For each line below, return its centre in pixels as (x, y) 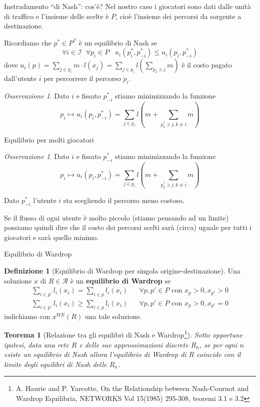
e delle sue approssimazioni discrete (134, 344)
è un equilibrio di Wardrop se (120, 280)
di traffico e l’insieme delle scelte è (56, 16)
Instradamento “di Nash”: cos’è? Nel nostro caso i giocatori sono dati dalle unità (127, 6)
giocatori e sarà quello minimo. (51, 237)
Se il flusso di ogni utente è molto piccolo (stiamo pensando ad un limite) (116, 217)
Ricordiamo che (28, 42)
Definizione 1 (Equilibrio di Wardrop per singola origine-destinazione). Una (122, 270)
